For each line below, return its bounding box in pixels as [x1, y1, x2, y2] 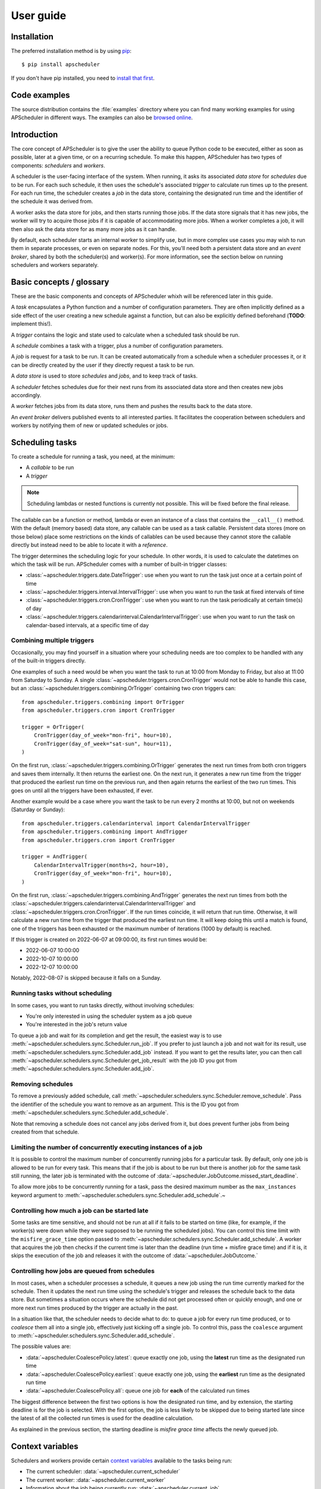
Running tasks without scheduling [11, 989, 112, 998]
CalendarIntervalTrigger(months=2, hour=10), [33, 861, 169, 868]
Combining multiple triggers [11, 636, 95, 644]
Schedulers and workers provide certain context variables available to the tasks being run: [11, 1457, 232, 1464]
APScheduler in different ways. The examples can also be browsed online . [11, 114, 193, 122]
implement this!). [11, 320, 52, 328]
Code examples [11, 90, 70, 100]
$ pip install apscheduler [21, 61, 100, 68]
